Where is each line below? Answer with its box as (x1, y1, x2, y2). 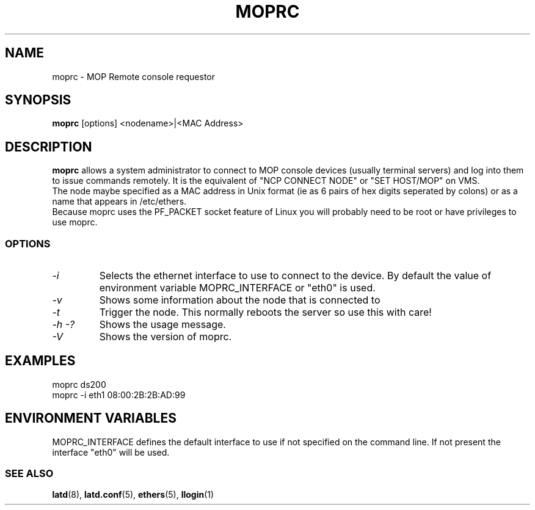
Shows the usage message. (99, 318, 226, 331)
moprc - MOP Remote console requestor (52, 71, 216, 82)
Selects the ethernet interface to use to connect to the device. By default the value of (99, 269, 492, 282)
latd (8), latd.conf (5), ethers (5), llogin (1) (52, 489, 214, 500)
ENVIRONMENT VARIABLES (5, 410, 177, 426)
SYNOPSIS (5, 92, 71, 108)
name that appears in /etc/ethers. (52, 196, 187, 207)
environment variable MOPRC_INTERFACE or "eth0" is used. (99, 282, 376, 294)
